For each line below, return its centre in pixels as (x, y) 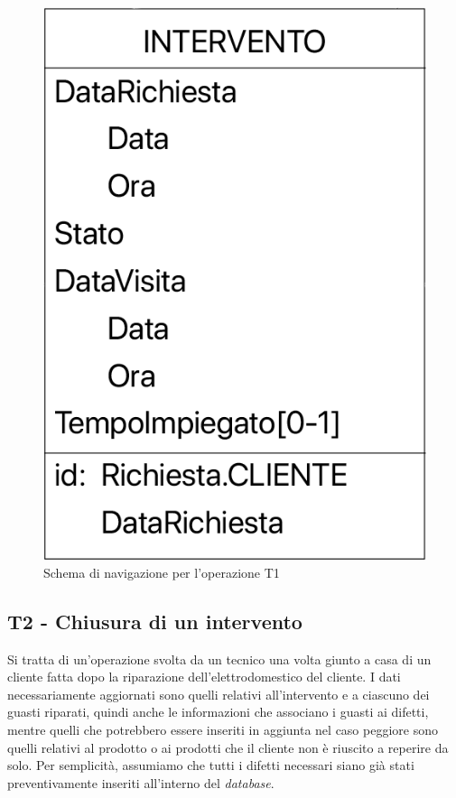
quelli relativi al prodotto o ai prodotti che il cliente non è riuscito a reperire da (228, 747)
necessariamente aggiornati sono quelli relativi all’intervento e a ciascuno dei (219, 694)
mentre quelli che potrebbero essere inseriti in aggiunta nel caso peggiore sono (223, 730)
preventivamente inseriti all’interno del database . (141, 782)
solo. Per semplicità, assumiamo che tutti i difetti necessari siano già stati (211, 765)
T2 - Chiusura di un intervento (155, 621)
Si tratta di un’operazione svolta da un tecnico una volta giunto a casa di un (219, 659)
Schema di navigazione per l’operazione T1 (162, 572)
